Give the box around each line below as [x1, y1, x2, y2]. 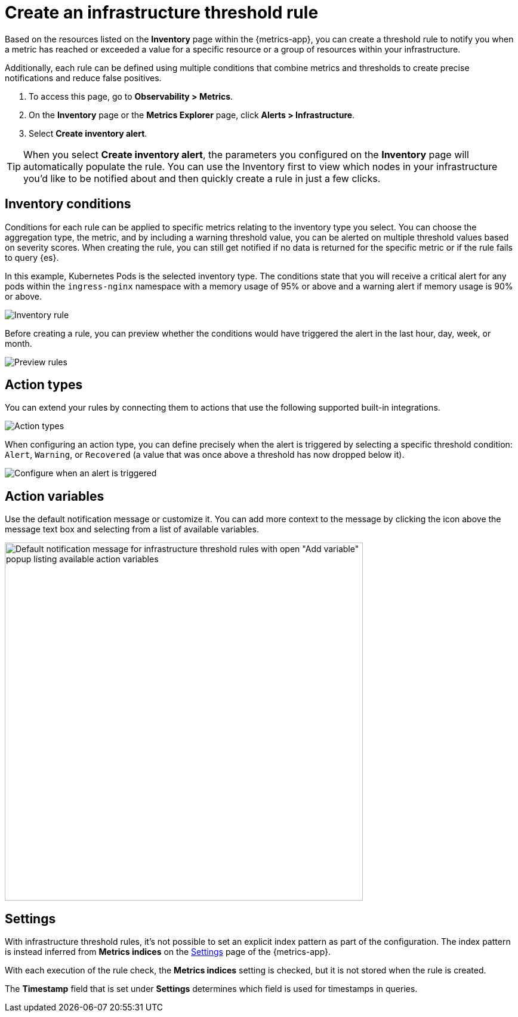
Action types [5, 377, 83, 393]
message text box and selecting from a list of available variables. [5, 524, 259, 535]
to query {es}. [5, 252, 59, 263]
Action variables [5, 488, 104, 504]
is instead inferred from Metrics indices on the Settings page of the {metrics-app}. [5, 947, 331, 957]
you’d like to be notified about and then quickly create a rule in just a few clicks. [23, 172, 381, 184]
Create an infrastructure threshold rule [5, 2, 319, 23]
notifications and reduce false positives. [5, 72, 162, 83]
